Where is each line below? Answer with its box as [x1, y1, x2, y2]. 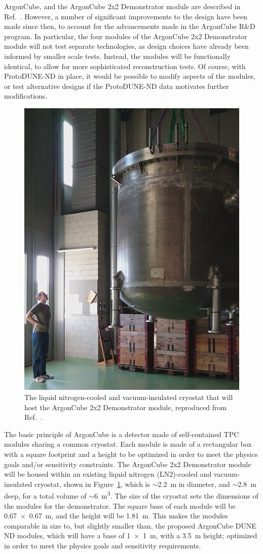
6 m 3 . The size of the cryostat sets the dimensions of [94, 489, 258, 501]
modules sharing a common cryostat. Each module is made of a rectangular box [4, 439, 252, 449]
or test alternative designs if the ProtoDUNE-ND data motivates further [4, 80, 229, 91]
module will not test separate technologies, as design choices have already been [4, 41, 249, 51]
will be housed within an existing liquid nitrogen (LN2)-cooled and [4, 469, 212, 479]
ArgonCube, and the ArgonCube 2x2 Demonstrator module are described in [4, 1, 241, 11]
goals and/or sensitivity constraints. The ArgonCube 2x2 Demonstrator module [4, 458, 251, 469]
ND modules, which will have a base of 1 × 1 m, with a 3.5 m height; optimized [4, 530, 257, 541]
